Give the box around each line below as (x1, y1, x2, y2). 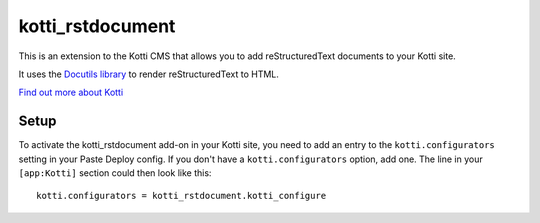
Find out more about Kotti (18, 86, 124, 99)
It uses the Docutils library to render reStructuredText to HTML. (18, 68, 280, 80)
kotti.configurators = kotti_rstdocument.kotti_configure (36, 190, 327, 202)
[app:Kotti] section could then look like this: (18, 167, 212, 179)
